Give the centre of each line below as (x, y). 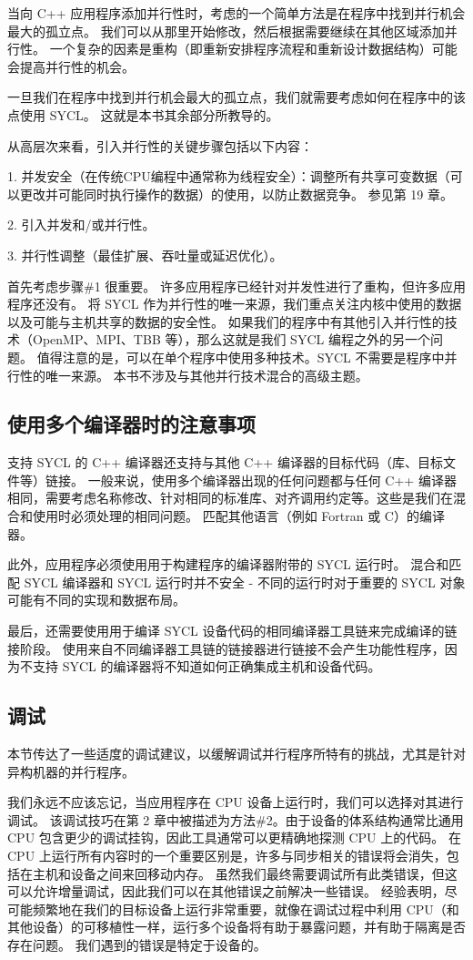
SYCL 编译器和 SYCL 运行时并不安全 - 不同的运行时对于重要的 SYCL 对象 (245, 582)
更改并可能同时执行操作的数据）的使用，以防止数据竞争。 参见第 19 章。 (236, 194)
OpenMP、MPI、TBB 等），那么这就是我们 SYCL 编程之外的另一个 (231, 339)
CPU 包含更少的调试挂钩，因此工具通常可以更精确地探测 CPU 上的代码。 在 (234, 837)
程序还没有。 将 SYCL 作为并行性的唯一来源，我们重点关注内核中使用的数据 (235, 304)
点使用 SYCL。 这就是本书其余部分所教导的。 (143, 114)
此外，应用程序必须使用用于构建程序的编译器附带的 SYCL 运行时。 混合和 (228, 564)
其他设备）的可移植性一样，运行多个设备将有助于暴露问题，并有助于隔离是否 (236, 927)
